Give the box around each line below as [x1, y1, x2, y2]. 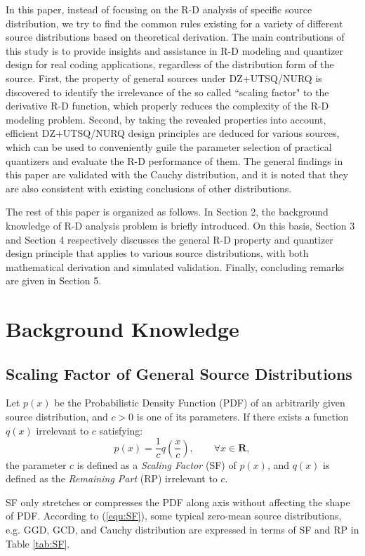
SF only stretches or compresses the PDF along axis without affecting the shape [6, 494, 350, 509]
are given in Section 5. [6, 273, 102, 288]
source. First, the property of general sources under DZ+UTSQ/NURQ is [6, 70, 322, 85]
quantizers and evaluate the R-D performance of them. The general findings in [6, 153, 343, 168]
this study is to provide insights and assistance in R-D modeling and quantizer [6, 43, 343, 58]
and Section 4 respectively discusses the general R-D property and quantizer [6, 232, 333, 246]
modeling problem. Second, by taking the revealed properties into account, [6, 112, 326, 126]
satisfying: [99, 423, 143, 437]
